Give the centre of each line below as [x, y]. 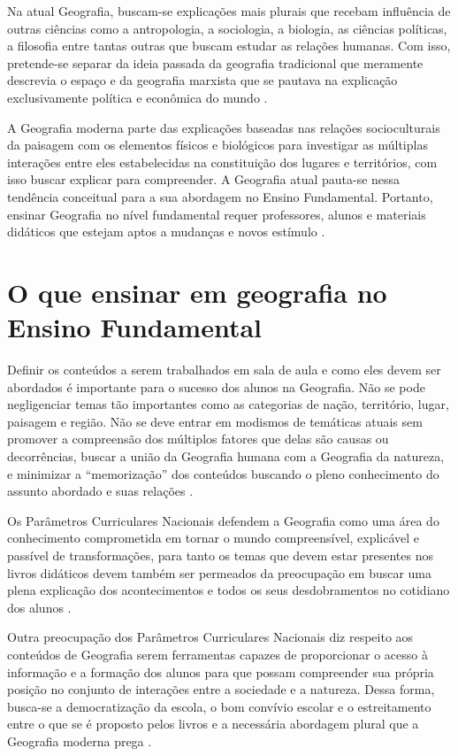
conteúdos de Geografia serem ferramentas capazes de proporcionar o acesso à [218, 654]
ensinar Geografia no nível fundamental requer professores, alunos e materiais [217, 214]
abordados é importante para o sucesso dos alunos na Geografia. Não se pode [216, 386]
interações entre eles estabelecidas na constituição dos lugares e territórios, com [222, 162]
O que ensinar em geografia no [197, 292]
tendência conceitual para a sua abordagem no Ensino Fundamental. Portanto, [220, 196]
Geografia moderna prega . [80, 741]
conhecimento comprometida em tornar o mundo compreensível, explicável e [214, 538]
